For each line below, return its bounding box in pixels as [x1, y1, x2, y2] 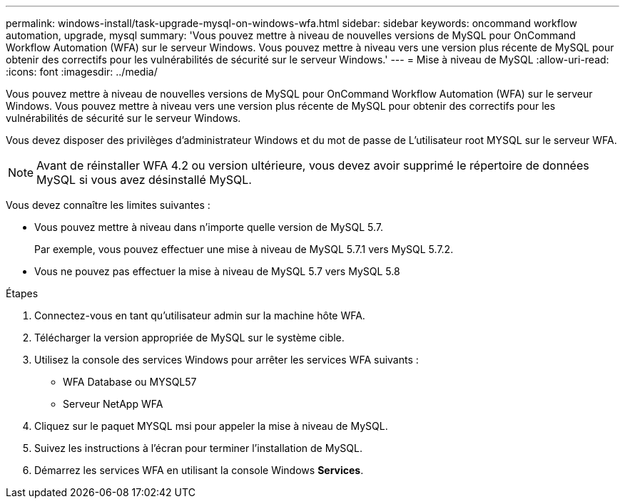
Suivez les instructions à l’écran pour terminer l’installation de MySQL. [34, 442, 362, 454]
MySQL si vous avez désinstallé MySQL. [36, 173, 252, 187]
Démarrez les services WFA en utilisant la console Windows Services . [34, 464, 364, 476]
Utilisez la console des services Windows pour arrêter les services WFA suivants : [34, 354, 419, 366]
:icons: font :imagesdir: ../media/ [6, 66, 158, 78]
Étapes [6, 287, 39, 299]
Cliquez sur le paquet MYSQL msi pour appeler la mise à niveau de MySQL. [34, 420, 388, 432]
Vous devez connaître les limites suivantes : [6, 199, 210, 211]
